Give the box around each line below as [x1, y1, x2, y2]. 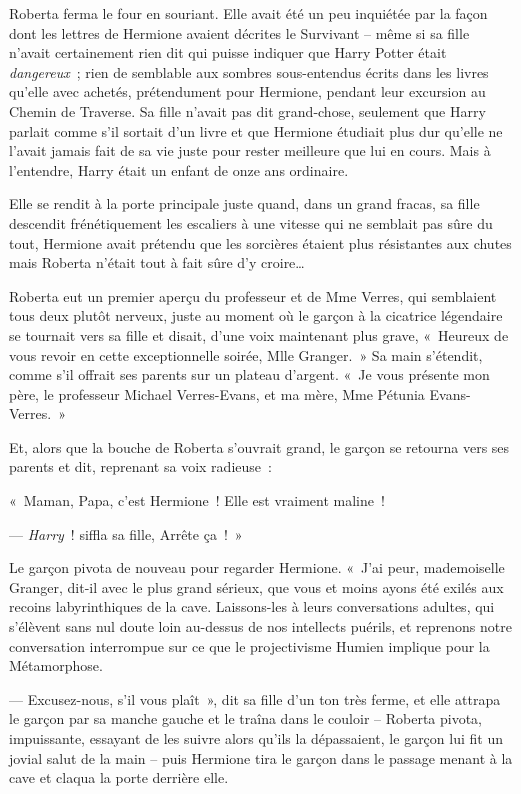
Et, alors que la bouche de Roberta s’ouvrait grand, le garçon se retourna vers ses [9, 436, 510, 457]
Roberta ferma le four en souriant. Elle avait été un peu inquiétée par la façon [9, 3, 488, 23]
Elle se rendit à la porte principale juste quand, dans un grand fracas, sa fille [9, 193, 480, 214]
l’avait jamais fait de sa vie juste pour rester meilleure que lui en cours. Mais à [9, 140, 491, 161]
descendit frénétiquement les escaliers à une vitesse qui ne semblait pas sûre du [9, 212, 493, 233]
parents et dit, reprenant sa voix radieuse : [9, 456, 272, 477]
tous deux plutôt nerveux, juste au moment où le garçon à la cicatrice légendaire [9, 305, 503, 326]
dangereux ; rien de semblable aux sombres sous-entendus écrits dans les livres [9, 61, 489, 82]
